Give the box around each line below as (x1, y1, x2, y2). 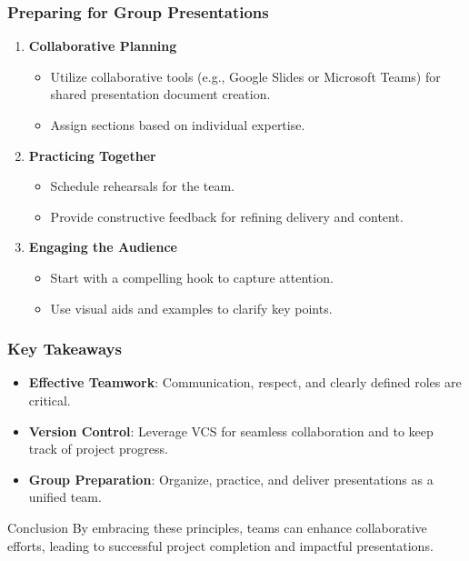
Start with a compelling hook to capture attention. (50, 267, 334, 286)
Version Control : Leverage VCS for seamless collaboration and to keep (28, 421, 434, 440)
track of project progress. (28, 439, 168, 458)
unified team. (28, 487, 102, 506)
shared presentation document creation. (50, 85, 271, 104)
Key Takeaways (7, 337, 122, 360)
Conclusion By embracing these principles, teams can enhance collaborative (7, 517, 427, 536)
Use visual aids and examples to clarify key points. (50, 298, 333, 317)
